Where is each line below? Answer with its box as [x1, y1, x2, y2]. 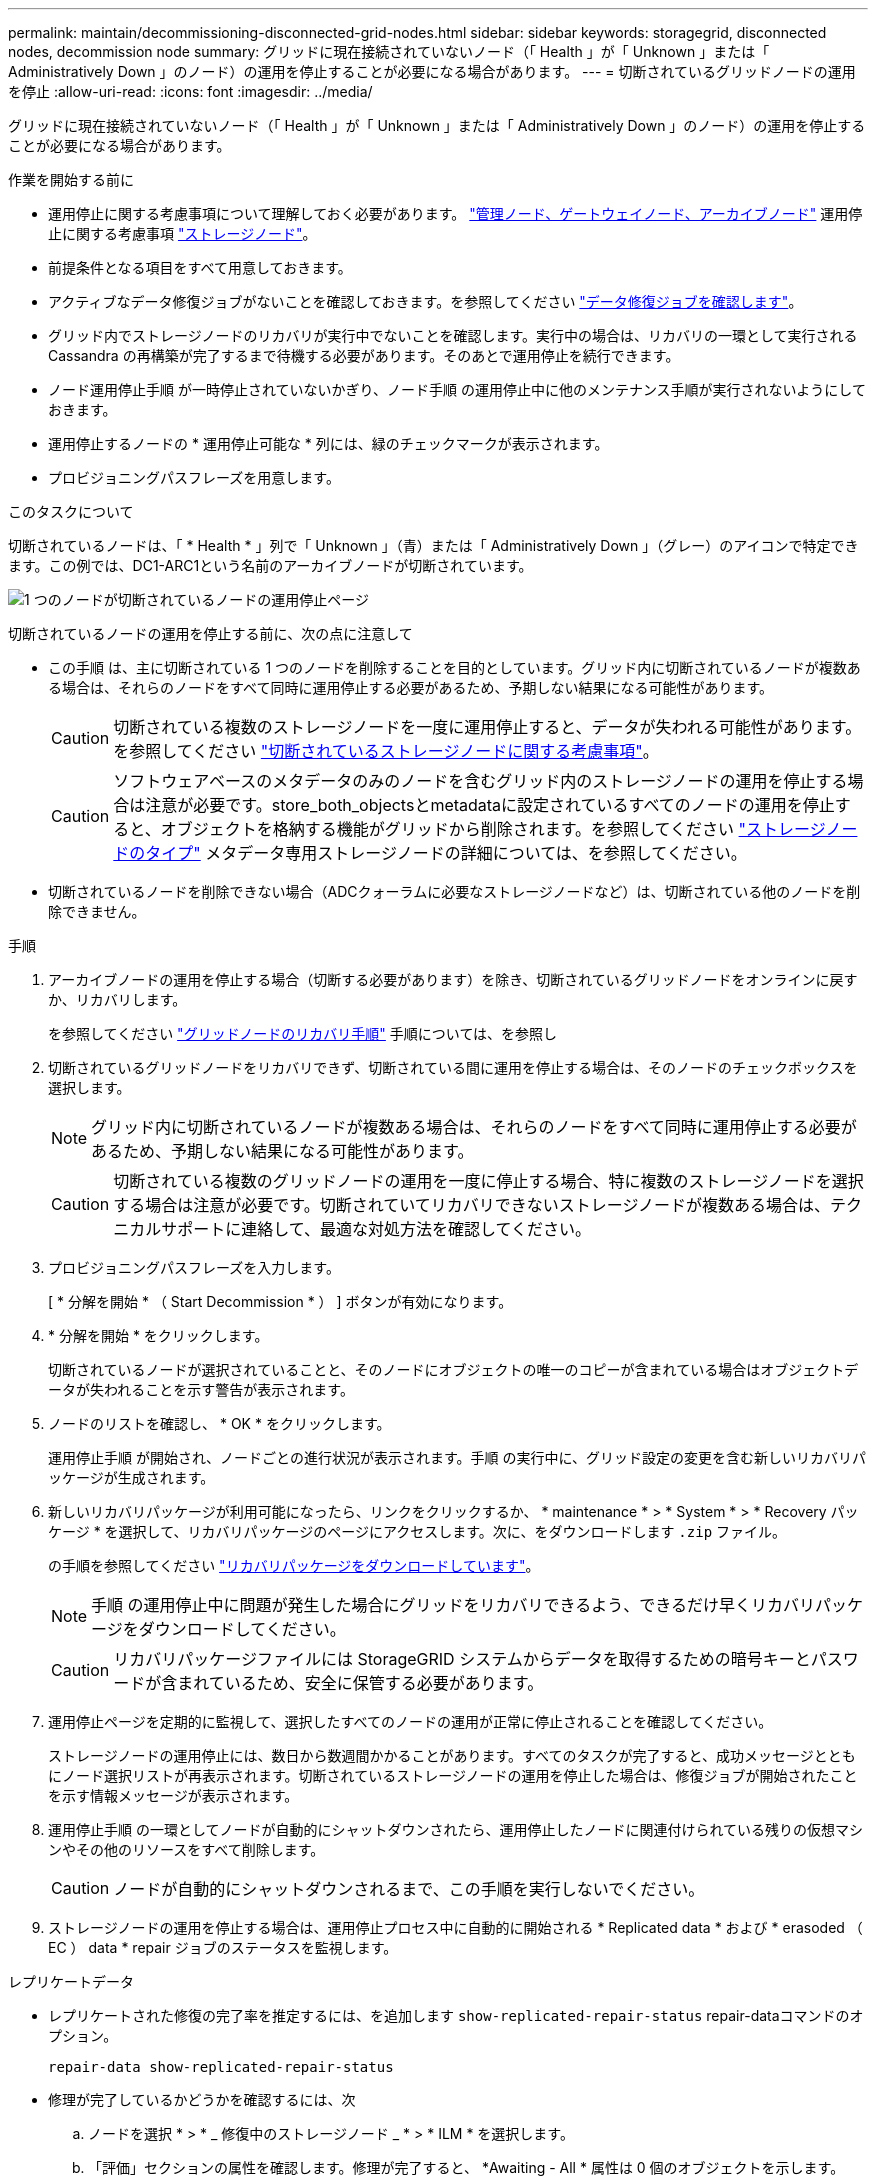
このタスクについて [8, 503, 134, 520]
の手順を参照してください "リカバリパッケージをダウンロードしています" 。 [48, 1557, 540, 1574]
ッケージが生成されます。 [48, 1469, 215, 1486]
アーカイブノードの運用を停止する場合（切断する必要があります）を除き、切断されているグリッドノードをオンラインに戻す [48, 971, 858, 988]
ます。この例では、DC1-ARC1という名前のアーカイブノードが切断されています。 [8, 557, 533, 574]
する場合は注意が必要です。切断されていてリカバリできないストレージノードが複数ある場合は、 [113, 1195, 831, 1215]
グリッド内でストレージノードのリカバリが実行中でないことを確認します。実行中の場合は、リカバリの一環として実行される [48, 327, 858, 344]
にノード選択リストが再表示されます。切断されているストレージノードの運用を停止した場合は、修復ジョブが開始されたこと [48, 1767, 858, 1784]
